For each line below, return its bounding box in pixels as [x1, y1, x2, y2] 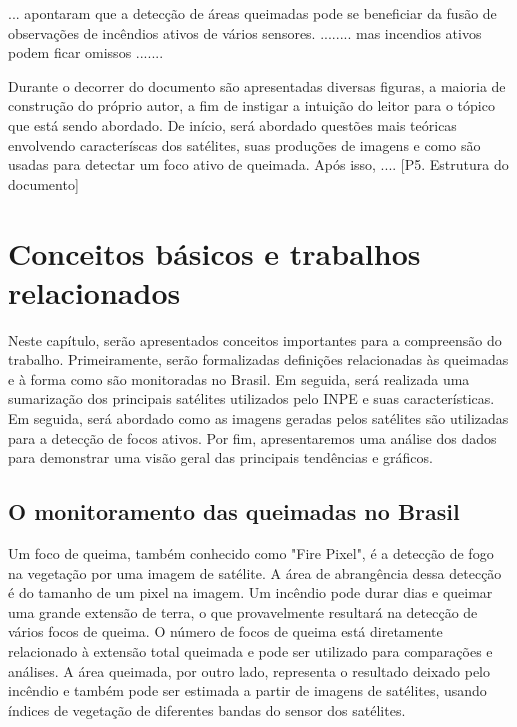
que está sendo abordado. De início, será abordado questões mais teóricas [8, 114, 457, 135]
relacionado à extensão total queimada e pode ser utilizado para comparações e [8, 640, 493, 661]
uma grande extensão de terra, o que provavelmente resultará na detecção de [8, 601, 478, 622]
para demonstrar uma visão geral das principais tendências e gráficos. [8, 447, 433, 468]
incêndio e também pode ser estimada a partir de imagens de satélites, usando [8, 680, 487, 701]
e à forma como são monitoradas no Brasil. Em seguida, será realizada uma [8, 368, 470, 389]
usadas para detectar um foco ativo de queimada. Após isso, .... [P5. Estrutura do [8, 154, 509, 175]
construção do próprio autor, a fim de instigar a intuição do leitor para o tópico [8, 95, 495, 116]
